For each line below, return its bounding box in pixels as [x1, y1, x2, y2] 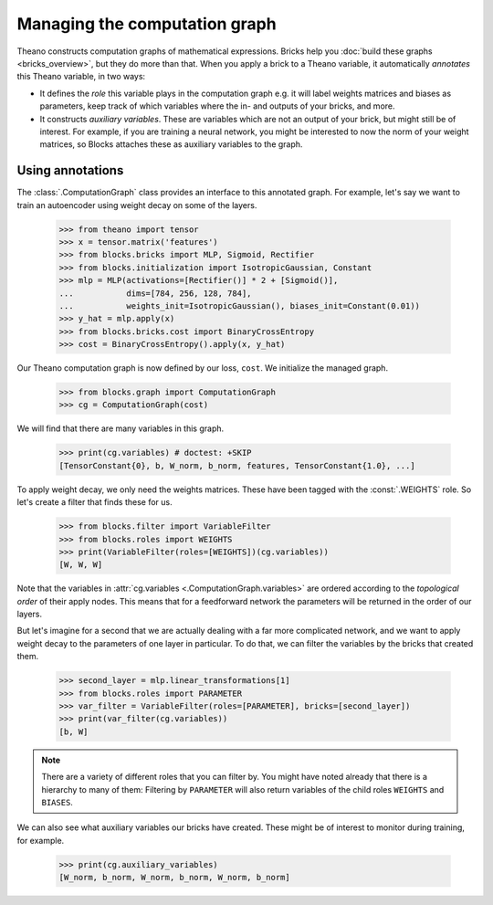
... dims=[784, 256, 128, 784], [58, 288, 252, 299]
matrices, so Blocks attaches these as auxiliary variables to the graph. [39, 139, 303, 150]
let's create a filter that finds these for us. [16, 497, 173, 508]
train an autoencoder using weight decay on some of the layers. [16, 199, 257, 210]
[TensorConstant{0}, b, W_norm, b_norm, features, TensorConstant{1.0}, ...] [58, 460, 415, 470]
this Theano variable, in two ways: [16, 71, 146, 82]
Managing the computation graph [16, 14, 278, 34]
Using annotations [16, 163, 124, 178]
